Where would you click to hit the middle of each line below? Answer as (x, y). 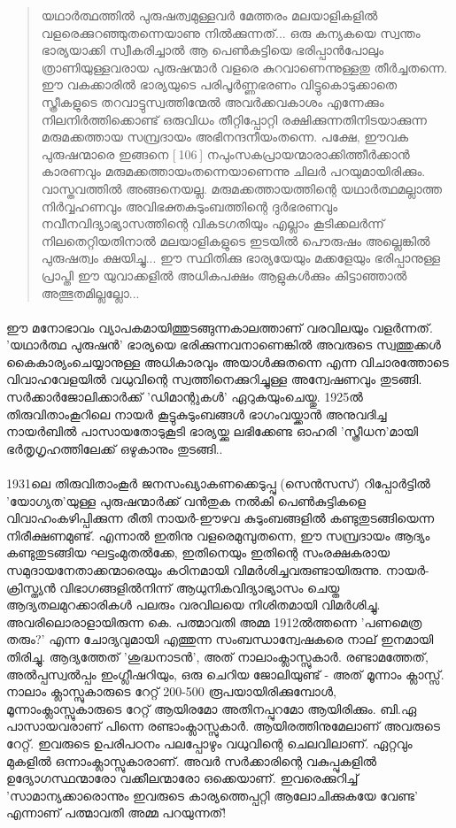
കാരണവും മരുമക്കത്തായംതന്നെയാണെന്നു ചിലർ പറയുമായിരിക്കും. (233, 171)
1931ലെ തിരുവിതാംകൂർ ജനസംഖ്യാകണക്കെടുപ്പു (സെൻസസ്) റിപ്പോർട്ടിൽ (218, 483)
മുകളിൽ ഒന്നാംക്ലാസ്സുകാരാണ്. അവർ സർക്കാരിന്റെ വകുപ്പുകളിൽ (192, 760)
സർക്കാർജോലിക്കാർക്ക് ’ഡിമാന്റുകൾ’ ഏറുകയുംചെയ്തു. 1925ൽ (185, 397)
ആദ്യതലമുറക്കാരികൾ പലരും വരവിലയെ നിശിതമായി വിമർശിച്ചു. (193, 605)
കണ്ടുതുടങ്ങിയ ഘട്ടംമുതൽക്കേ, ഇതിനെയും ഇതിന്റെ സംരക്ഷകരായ (198, 552)
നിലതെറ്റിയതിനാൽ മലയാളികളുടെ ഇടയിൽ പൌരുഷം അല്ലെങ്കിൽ (236, 240)
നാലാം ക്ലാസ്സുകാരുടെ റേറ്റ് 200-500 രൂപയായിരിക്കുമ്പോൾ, (171, 691)
